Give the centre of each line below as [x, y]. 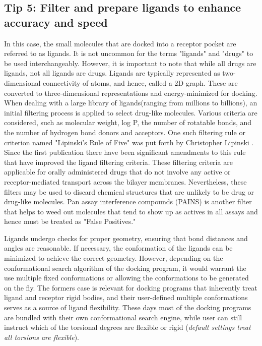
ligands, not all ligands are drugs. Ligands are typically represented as [112, 73]
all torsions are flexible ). [42, 337]
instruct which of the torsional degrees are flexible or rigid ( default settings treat [127, 327]
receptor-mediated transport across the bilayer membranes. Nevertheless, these [125, 181]
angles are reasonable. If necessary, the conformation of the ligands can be [118, 248]
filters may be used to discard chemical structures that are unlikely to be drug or [129, 191]
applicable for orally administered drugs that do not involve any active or [117, 172]
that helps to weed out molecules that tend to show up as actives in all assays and [131, 211]
